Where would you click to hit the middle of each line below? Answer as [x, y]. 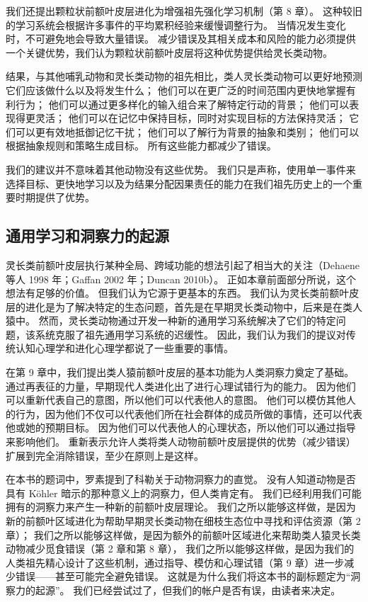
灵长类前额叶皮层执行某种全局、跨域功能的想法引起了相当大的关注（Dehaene [183, 265]
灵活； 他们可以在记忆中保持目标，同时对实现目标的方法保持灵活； [190, 118]
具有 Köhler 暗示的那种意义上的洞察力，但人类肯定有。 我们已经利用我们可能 [184, 493]
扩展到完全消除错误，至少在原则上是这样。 [105, 455]
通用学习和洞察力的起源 [87, 235]
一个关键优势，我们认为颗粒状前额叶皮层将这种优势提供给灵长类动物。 [169, 52]
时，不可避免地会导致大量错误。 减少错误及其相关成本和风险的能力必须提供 [181, 39]
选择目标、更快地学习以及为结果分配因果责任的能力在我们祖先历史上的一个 [179, 183]
